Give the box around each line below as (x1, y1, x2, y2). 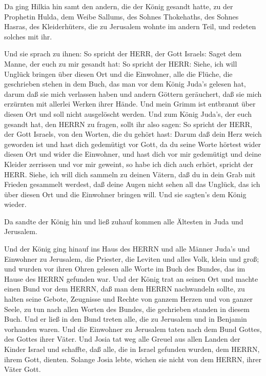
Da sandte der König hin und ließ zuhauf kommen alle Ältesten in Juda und (4, 216, 243, 226)
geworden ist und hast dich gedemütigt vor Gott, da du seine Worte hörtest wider (4, 138, 261, 149)
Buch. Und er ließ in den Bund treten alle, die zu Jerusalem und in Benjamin (4, 314, 247, 324)
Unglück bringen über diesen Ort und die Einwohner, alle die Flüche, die (4, 68, 233, 79)
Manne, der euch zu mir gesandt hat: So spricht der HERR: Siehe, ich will (4, 58, 237, 69)
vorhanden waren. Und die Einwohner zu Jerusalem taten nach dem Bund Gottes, (4, 323, 262, 334)
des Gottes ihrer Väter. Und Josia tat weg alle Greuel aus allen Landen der (4, 333, 240, 344)
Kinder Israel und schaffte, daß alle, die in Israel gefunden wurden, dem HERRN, (4, 344, 260, 354)
